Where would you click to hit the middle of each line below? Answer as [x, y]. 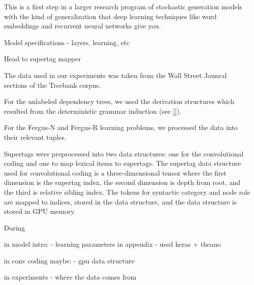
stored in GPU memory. [40, 211]
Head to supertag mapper [42, 59]
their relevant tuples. [35, 137]
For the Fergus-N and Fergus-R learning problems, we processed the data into [121, 127]
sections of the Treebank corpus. [52, 85]
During [14, 227]
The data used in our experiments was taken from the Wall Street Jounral [115, 75]
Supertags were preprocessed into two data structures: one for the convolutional [124, 153]
